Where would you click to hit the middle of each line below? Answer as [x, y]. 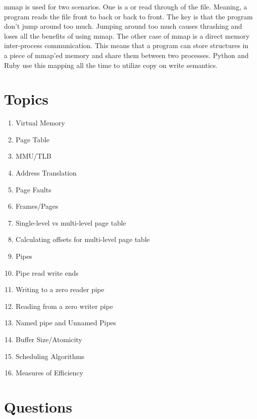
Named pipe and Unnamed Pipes [66, 323]
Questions [38, 406]
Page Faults [33, 189]
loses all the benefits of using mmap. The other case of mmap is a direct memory [127, 35]
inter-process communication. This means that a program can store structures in [126, 45]
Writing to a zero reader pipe [60, 289]
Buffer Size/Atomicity [49, 339]
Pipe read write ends [47, 272]
